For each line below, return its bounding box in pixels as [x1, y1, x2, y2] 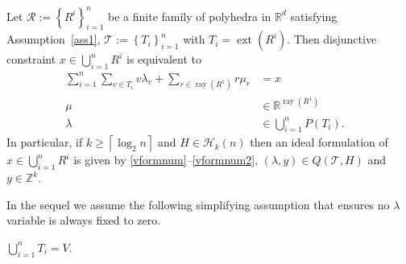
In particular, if [6, 134, 83, 151]
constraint [6, 51, 56, 68]
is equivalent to [126, 51, 202, 68]
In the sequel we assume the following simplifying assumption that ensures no [6, 196, 390, 212]
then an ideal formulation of [250, 134, 388, 151]
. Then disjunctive [287, 31, 377, 47]
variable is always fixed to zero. [6, 212, 161, 229]
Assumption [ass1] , [6, 31, 101, 47]
